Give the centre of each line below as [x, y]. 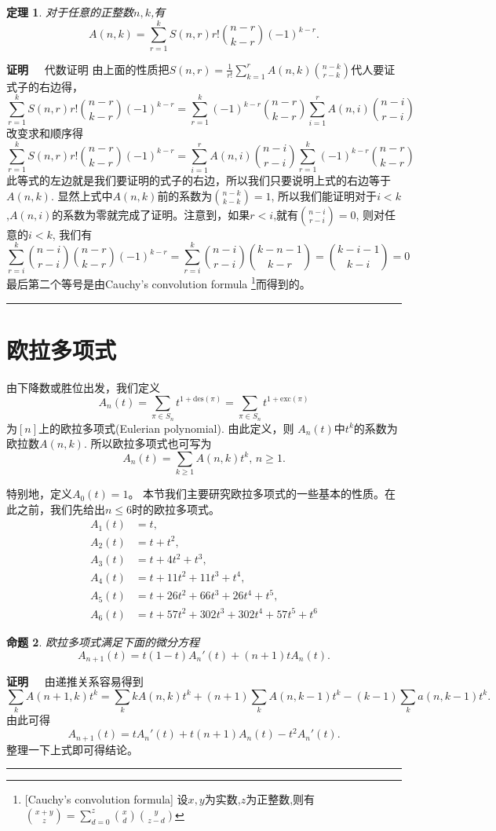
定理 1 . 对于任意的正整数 [70, 12]
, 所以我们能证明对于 [324, 195]
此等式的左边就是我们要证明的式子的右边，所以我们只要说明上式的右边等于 [199, 180]
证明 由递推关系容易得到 [75, 681]
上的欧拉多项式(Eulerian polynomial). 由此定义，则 [166, 428]
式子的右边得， [45, 86]
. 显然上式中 [82, 195]
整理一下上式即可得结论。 [72, 749]
